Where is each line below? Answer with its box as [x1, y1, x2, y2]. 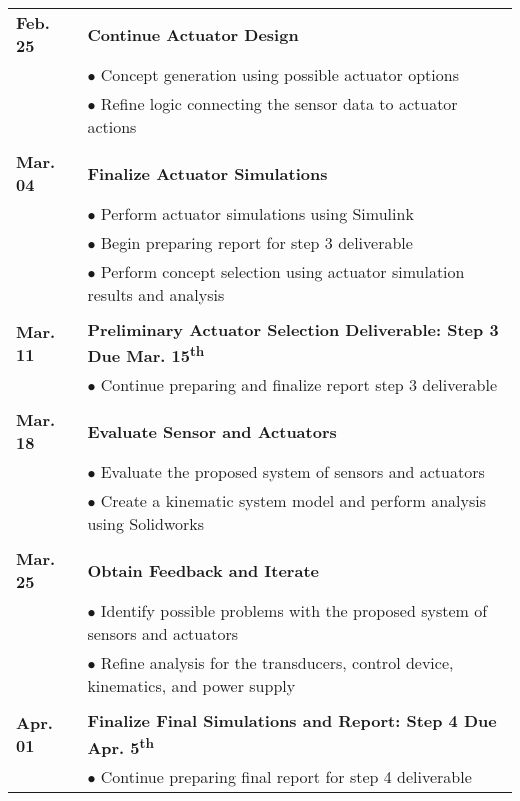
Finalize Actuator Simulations [87, 161, 328, 185]
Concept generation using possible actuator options [100, 63, 459, 86]
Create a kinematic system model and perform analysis [100, 489, 487, 513]
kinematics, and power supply [87, 674, 296, 698]
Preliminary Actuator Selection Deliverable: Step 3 [87, 318, 499, 341]
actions [87, 115, 137, 138]
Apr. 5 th [87, 732, 155, 759]
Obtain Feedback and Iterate [87, 558, 319, 582]
